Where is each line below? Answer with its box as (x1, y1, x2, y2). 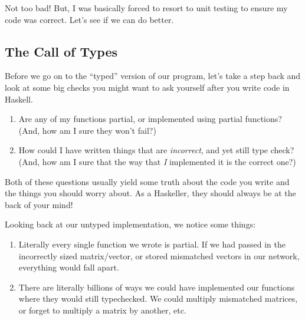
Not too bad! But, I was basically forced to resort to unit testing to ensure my (5, 2, 288, 14)
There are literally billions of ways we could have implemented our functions (18, 281, 295, 293)
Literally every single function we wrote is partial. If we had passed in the (18, 237, 286, 250)
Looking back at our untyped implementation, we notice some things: (5, 218, 256, 230)
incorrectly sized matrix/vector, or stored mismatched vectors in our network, (18, 249, 300, 262)
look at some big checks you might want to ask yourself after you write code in (5, 81, 290, 93)
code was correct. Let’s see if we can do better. (5, 13, 174, 25)
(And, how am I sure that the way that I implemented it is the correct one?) (18, 155, 296, 167)
